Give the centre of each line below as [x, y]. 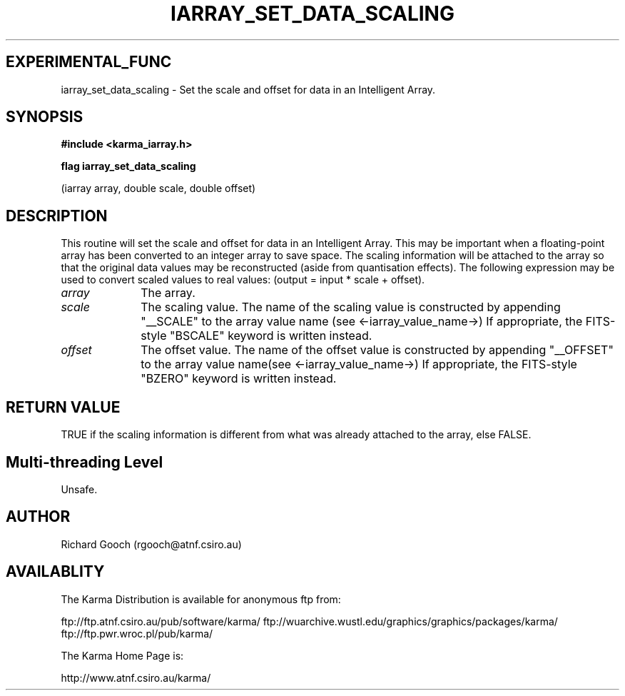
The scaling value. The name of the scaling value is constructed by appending [351, 307]
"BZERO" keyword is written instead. [239, 379]
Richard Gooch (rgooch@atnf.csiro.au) [151, 544]
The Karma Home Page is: [122, 655]
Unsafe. [79, 489]
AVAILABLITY [55, 572]
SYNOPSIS [45, 117]
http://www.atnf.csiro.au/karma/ [136, 677]
